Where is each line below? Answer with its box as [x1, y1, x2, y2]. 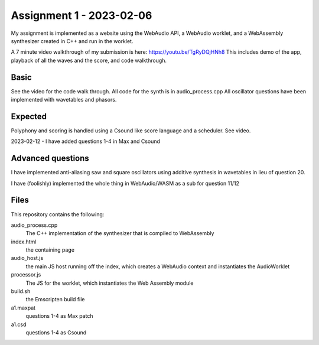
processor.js [11, 271, 41, 278]
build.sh [11, 288, 31, 295]
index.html [11, 238, 37, 245]
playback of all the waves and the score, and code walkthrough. [11, 57, 167, 64]
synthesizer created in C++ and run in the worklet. [11, 37, 134, 44]
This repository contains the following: [11, 210, 105, 218]
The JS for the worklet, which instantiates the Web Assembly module [25, 279, 194, 287]
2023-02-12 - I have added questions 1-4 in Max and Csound [11, 138, 161, 145]
